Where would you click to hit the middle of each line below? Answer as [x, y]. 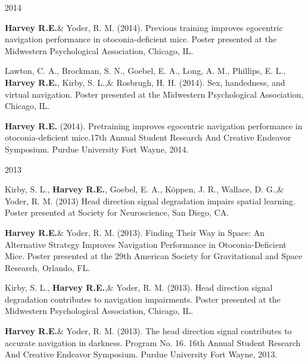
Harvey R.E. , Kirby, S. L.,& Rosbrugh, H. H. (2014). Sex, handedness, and [145, 82]
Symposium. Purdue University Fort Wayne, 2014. [97, 149]
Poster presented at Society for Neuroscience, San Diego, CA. [117, 212]
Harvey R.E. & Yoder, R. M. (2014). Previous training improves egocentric [144, 27]
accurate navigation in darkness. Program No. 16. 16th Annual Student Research [153, 342]
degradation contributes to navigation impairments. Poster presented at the [143, 299]
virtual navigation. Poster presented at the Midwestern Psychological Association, [154, 94]
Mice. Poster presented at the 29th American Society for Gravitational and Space [154, 256]
